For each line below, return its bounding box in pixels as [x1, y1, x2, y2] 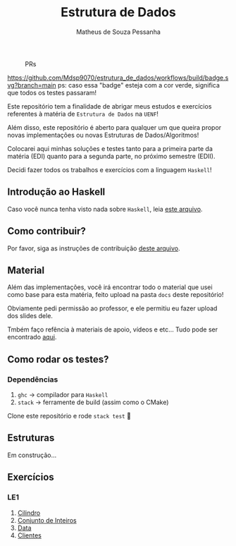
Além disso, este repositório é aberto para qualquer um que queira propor [7, 123, 222, 131]
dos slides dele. [7, 312, 53, 320]
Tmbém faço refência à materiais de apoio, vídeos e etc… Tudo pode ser [7, 325, 218, 334]
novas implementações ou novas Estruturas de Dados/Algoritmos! [7, 131, 199, 139]
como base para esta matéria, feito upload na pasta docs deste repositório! [7, 291, 224, 299]
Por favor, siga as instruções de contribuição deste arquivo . [7, 244, 180, 253]
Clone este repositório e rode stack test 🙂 [7, 412, 132, 420]
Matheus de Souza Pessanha [76, 28, 161, 36]
